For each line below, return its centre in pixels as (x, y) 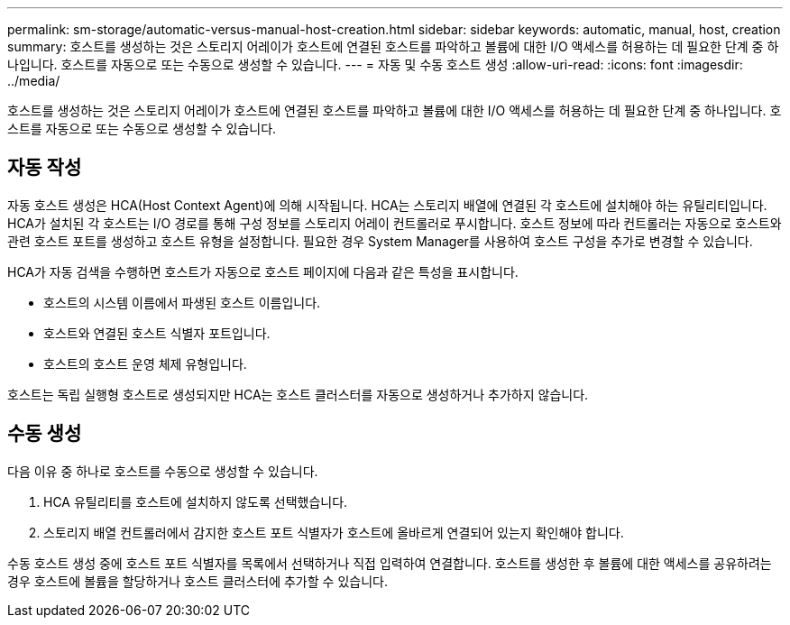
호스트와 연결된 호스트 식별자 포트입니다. (157, 333)
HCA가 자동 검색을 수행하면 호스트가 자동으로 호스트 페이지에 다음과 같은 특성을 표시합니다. (263, 271)
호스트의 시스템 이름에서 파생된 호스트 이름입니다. (182, 302)
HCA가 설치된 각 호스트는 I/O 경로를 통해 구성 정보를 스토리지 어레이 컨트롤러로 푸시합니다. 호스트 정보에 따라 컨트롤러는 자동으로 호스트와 (395, 223)
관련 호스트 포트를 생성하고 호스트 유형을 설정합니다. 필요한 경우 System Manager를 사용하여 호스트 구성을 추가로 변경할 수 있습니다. (380, 241)
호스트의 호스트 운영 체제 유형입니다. (145, 363)
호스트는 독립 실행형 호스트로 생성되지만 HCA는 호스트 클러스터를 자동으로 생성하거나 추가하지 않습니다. (298, 394)
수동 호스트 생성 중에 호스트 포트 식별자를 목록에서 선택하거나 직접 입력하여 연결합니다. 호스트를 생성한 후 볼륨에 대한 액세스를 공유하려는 (390, 563)
